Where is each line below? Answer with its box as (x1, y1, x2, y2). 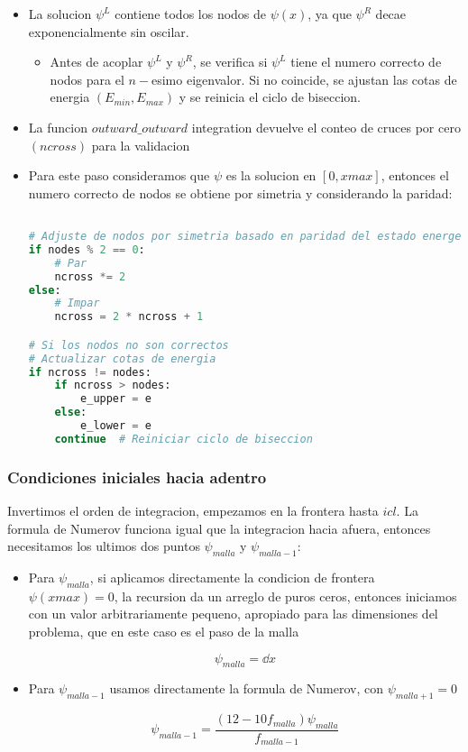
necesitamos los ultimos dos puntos (7, 536, 200, 555)
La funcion (28, 117, 87, 136)
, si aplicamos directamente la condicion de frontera (89, 567, 375, 586)
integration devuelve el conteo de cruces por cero (191, 117, 461, 136)
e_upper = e (80, 392, 151, 406)
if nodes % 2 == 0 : (28, 243, 145, 256)
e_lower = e (80, 419, 151, 433)
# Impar (54, 297, 100, 310)
